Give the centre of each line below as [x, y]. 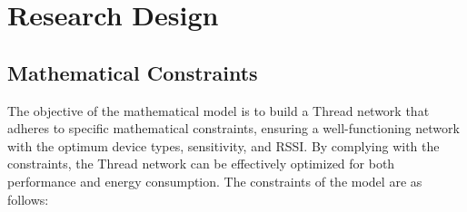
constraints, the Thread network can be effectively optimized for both [201, 164]
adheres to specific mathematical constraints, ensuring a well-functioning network [233, 128]
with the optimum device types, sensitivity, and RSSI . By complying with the [224, 145]
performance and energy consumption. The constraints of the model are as [215, 181]
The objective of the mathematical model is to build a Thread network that [219, 110]
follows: [28, 199]
